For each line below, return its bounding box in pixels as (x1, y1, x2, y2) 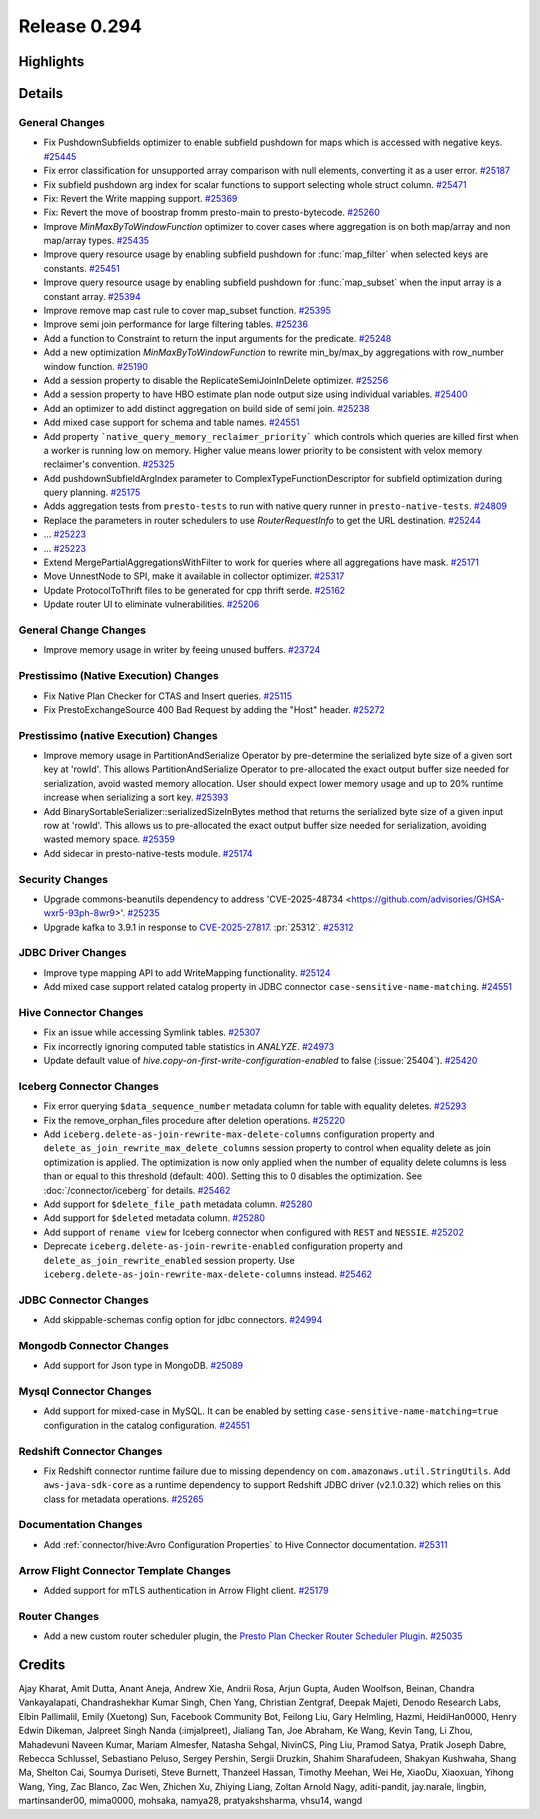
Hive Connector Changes (18, 1005, 144, 1019)
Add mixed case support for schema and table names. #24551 (43, 416, 300, 429)
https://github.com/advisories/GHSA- (351, 893, 505, 905)
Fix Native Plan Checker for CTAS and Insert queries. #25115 (43, 690, 293, 702)
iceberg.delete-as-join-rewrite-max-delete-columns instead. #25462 (43, 1268, 373, 1280)
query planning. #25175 (43, 486, 141, 499)
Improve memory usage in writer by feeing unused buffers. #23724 (43, 644, 321, 656)
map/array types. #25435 (43, 235, 150, 247)
